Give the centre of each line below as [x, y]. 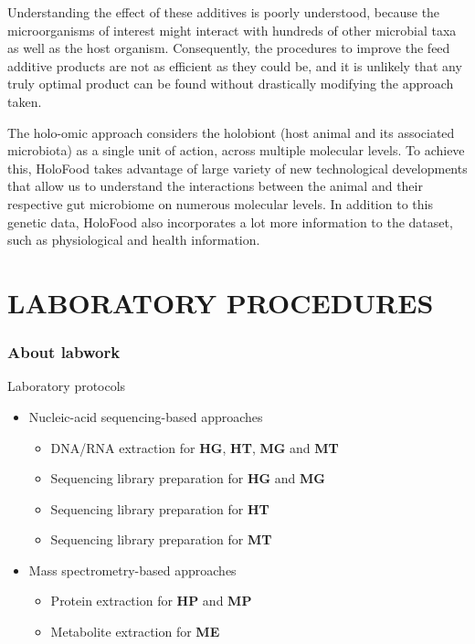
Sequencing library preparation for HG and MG [188, 478]
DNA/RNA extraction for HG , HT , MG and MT [195, 447]
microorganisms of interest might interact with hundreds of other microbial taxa [232, 30]
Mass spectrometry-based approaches [132, 570]
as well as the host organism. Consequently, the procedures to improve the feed [229, 48]
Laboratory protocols [67, 386]
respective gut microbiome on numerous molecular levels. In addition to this [220, 203]
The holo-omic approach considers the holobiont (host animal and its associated [231, 132]
